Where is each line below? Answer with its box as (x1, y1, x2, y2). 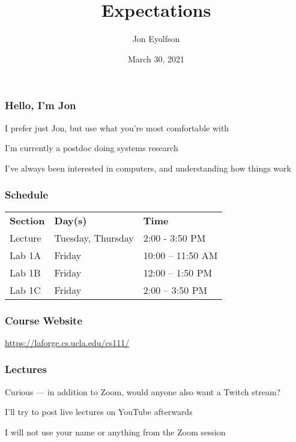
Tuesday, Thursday (54, 230, 134, 245)
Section (10, 213, 45, 227)
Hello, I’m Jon (5, 98, 76, 113)
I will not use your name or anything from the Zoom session (5, 425, 226, 438)
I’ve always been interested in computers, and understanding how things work (5, 161, 291, 174)
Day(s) (54, 213, 87, 227)
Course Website (5, 312, 83, 327)
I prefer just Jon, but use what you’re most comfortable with (5, 121, 229, 134)
